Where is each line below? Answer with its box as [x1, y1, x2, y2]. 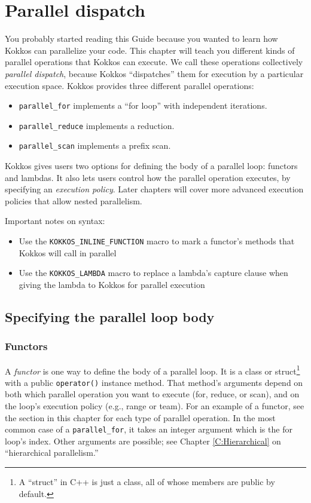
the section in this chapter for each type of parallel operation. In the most [5, 411, 276, 424]
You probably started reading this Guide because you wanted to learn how [5, 32, 278, 45]
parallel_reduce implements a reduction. [19, 119, 175, 131]
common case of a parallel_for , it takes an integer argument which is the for [5, 423, 292, 435]
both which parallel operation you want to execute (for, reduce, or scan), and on [5, 388, 300, 400]
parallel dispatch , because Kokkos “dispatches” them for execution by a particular [5, 67, 304, 79]
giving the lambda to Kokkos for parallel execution [19, 278, 205, 290]
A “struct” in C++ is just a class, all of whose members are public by [19, 476, 275, 488]
